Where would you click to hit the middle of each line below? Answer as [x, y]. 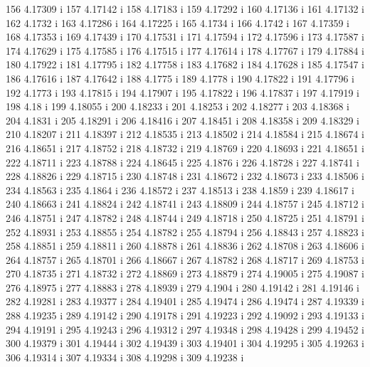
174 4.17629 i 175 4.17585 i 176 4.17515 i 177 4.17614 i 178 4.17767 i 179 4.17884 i [185, 50]
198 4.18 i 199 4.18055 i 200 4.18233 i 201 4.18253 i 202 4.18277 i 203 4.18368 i [178, 106]
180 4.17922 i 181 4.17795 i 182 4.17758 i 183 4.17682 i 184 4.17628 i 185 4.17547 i [185, 64]
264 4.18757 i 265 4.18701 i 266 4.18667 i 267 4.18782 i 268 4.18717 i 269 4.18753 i [185, 259]
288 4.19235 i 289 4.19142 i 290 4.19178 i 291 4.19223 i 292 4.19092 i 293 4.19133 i [185, 315]
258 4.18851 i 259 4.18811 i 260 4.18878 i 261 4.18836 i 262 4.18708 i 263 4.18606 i [185, 246]
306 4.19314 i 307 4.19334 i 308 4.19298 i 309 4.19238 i [125, 357]
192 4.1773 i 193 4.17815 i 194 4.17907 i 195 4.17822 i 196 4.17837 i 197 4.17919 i [183, 92]
